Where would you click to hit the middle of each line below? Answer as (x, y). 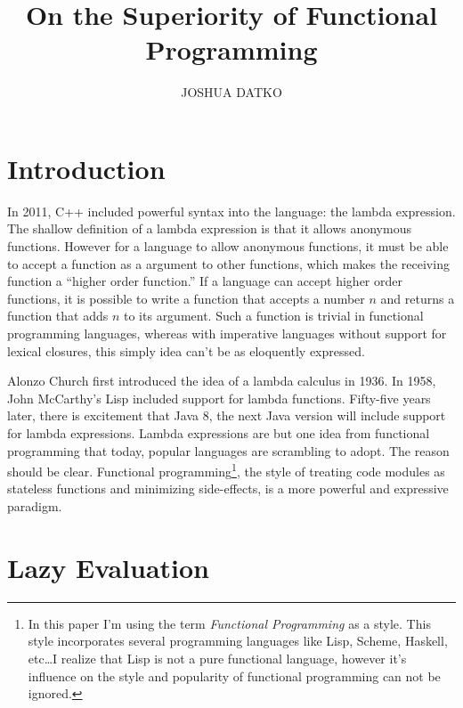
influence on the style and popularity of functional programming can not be (234, 675)
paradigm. (35, 506)
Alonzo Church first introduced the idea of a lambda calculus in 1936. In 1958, (222, 381)
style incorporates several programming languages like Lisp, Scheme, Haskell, (238, 641)
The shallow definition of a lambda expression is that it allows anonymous (209, 228)
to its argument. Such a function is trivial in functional (274, 316)
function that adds (58, 316)
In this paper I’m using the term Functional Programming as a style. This (229, 623)
